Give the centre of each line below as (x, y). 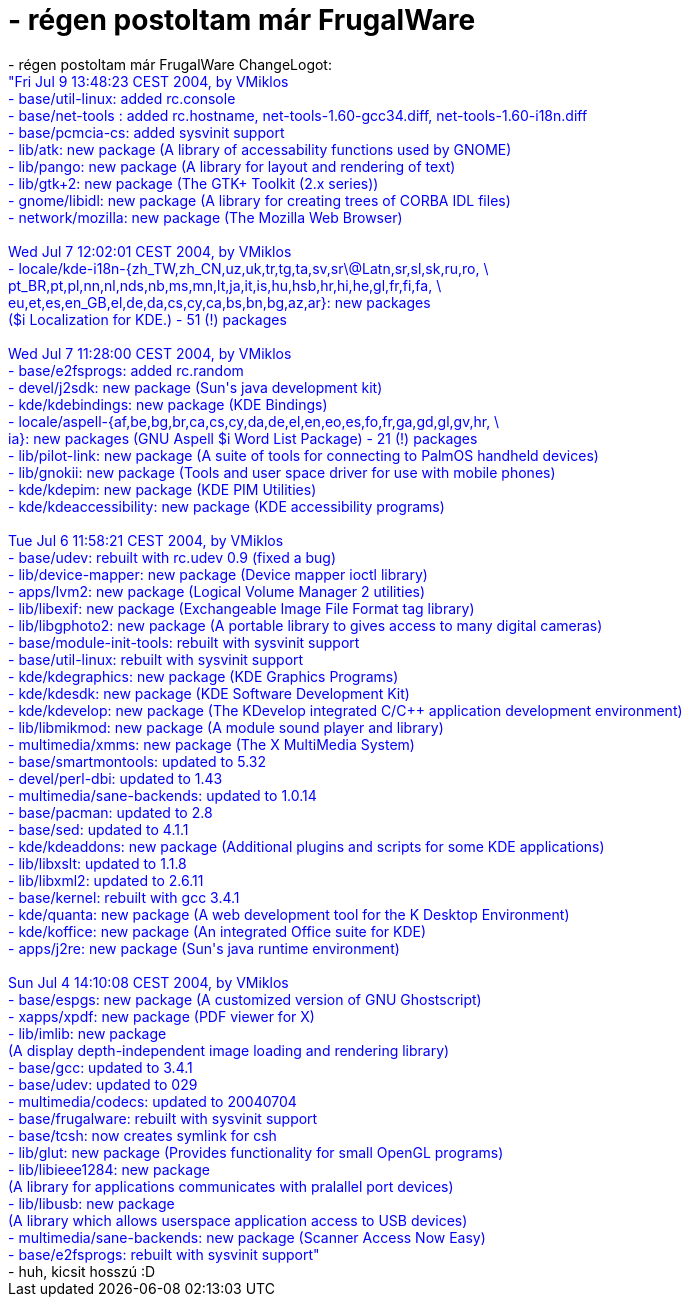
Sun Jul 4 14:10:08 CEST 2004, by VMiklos (148, 982)
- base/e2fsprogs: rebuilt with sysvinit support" (164, 1254)
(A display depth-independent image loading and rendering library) (229, 1050)
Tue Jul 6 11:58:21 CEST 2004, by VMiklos (146, 540)
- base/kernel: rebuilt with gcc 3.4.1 (124, 897)
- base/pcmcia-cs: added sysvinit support (146, 132)
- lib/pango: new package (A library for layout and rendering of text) (232, 166)
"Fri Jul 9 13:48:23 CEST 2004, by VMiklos (148, 81)
